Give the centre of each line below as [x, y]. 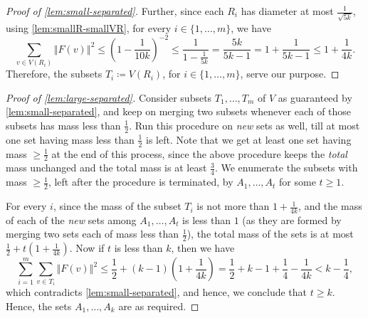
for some [298, 182]
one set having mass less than [70, 139]
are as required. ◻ [159, 306]
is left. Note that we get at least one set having [249, 139]
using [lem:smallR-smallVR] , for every [89, 27]
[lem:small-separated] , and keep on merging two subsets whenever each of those [179, 111]
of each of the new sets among [71, 219]
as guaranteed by [315, 97]
